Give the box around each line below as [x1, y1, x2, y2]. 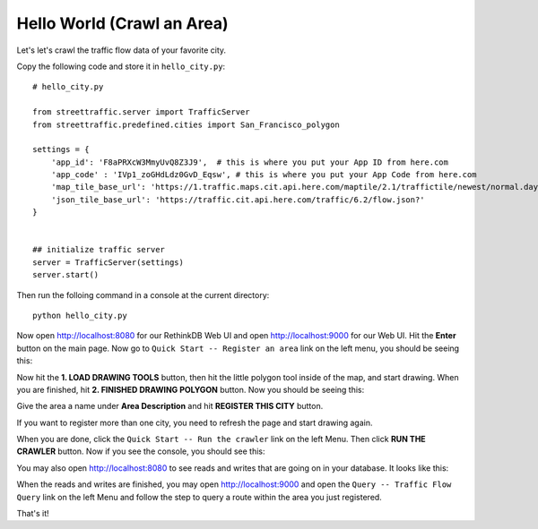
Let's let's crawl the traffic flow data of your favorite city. [16, 45, 227, 55]
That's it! [16, 508, 49, 519]
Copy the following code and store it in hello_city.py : [16, 61, 226, 72]
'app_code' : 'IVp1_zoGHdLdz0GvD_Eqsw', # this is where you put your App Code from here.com [50, 170, 477, 180]
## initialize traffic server [32, 244, 166, 255]
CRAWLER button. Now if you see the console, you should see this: [16, 446, 265, 456]
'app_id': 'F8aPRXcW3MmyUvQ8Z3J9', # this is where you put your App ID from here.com [50, 157, 448, 167]
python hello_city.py [32, 310, 127, 320]
